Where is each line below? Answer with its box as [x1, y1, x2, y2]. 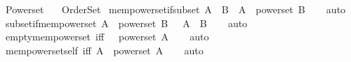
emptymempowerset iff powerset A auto [5, 29, 209, 44]
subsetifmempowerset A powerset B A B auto [5, 15, 248, 30]
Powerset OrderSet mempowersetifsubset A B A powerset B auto [5, 2, 346, 16]
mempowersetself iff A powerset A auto [5, 42, 204, 57]
